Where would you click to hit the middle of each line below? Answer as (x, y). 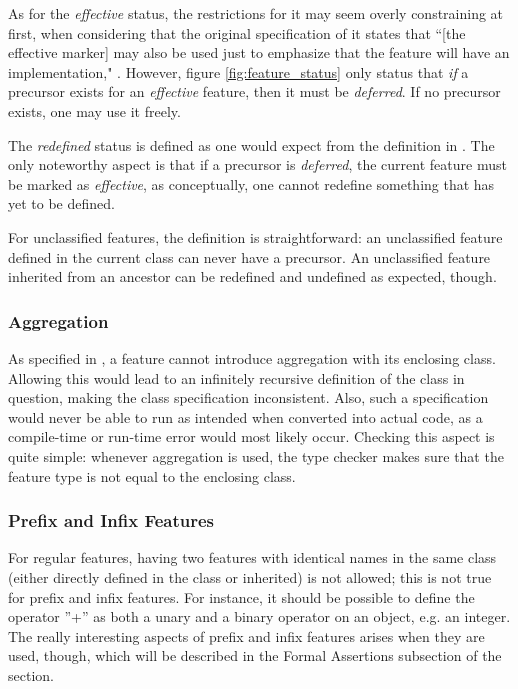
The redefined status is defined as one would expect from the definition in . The (251, 144)
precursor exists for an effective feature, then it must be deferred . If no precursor (254, 91)
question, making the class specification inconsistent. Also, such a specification (248, 397)
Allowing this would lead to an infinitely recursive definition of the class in (236, 377)
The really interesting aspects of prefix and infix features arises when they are (246, 635)
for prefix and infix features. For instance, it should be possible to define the (241, 596)
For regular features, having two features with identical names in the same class (252, 557)
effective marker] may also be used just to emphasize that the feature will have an (259, 52)
